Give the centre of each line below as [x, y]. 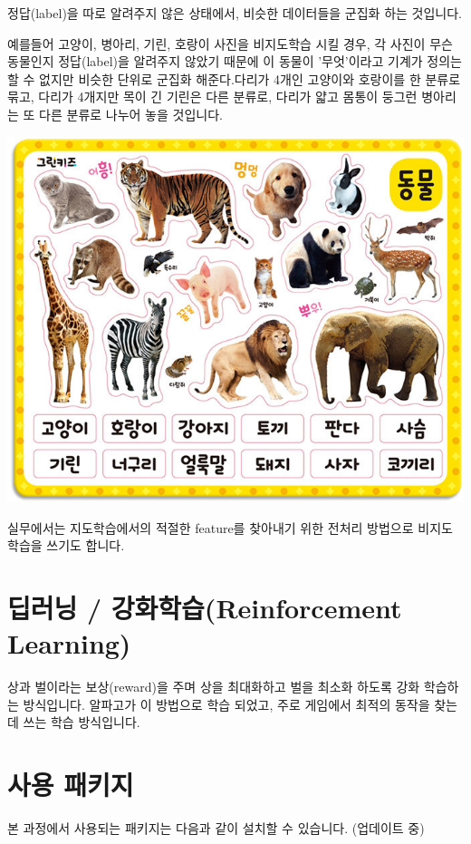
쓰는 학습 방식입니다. [82, 722]
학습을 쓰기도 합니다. [66, 545]
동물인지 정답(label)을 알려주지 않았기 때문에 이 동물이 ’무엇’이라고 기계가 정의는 [235, 61]
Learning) [69, 643]
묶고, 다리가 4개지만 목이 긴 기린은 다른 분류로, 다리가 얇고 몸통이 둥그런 [212, 97]
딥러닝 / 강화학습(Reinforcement [205, 607]
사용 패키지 [71, 784]
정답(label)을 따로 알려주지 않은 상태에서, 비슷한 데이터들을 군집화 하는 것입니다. [235, 13]
